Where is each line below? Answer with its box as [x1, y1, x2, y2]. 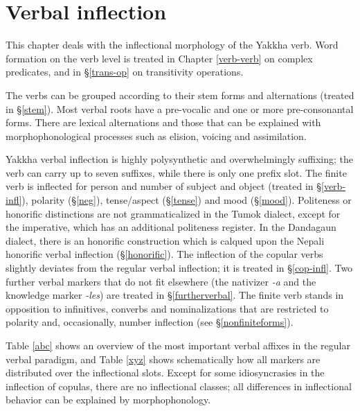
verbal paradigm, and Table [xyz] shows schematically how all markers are [6, 351, 321, 366]
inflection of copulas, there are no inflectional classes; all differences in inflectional [6, 378, 352, 393]
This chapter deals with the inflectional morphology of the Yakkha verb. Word [6, 37, 339, 52]
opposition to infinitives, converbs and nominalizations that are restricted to [6, 301, 329, 315]
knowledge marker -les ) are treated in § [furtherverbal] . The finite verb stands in [6, 288, 344, 302]
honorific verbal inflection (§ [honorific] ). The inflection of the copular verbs [6, 247, 323, 261]
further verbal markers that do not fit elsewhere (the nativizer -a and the [6, 274, 316, 288]
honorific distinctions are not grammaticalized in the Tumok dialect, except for [6, 206, 341, 220]
